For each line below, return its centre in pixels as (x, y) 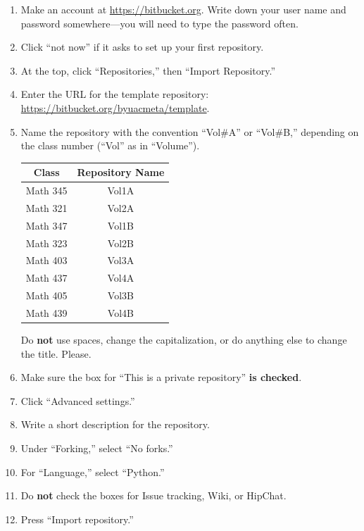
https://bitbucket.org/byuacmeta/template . (115, 107)
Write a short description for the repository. (115, 424)
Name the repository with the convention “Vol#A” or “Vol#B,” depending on (190, 131)
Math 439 (46, 313)
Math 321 (46, 207)
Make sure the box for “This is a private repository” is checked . (161, 377)
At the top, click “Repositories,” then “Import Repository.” (148, 70)
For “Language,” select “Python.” (93, 471)
